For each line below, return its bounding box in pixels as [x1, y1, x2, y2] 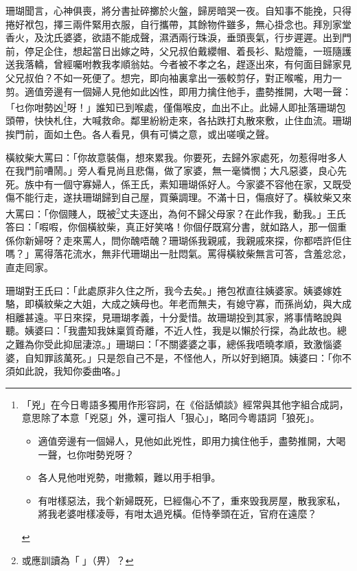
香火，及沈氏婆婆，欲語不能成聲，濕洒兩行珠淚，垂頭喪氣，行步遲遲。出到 [5, 30, 342, 45]
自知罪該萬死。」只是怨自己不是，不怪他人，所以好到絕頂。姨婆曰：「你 [24, 350, 342, 364]
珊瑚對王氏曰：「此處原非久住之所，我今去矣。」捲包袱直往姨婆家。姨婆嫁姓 [5, 283, 342, 297]
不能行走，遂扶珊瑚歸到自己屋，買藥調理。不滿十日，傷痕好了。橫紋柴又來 [14, 190, 352, 205]
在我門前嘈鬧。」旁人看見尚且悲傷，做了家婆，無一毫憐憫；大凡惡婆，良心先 [5, 163, 347, 178]
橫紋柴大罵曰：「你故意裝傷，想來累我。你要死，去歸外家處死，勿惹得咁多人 [5, 150, 347, 164]
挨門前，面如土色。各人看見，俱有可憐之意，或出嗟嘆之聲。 [5, 127, 275, 141]
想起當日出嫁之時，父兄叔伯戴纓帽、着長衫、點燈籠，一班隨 [72, 43, 342, 58]
